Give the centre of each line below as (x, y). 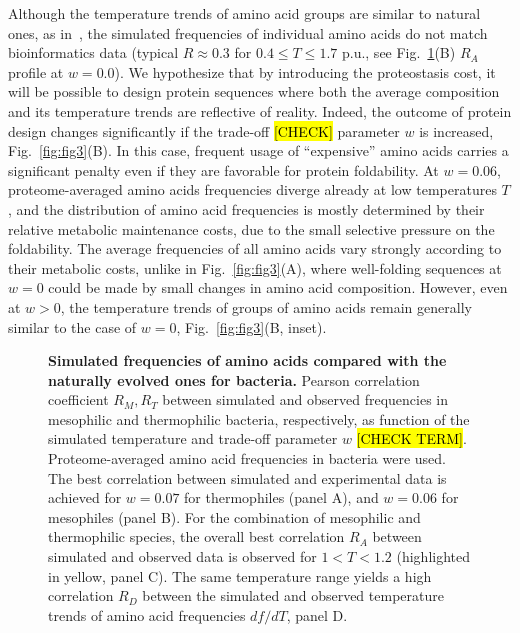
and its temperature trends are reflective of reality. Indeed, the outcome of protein (260, 110)
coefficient (78, 399)
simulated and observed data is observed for (182, 556)
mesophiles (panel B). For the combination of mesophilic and (234, 516)
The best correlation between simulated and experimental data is (247, 477)
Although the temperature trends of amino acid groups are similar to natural (244, 13)
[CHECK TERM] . (411, 438)
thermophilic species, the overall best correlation (196, 536)
